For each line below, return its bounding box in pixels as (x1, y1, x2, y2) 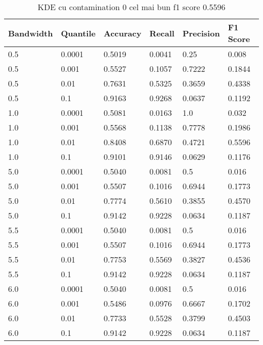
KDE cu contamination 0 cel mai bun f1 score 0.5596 (37, 1, 226, 13)
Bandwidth (8, 27, 53, 39)
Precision (182, 27, 220, 39)
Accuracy (103, 27, 142, 39)
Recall (149, 27, 174, 39)
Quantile (61, 27, 96, 39)
